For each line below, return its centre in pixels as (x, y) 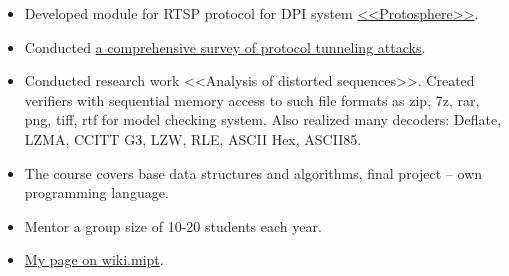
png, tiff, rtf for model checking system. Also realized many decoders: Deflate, (263, 119)
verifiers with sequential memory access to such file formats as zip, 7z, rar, (252, 99)
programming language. (96, 192)
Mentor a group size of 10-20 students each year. (173, 225)
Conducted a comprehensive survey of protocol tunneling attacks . (225, 46)
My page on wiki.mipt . (94, 259)
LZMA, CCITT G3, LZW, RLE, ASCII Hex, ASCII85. (193, 138)
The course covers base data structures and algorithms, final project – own (253, 172)
